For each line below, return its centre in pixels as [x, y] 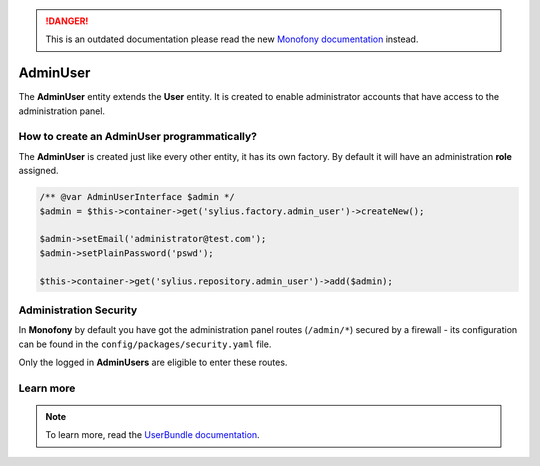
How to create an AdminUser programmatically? [137, 137]
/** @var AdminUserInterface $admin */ [137, 197]
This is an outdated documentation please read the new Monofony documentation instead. [232, 39]
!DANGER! [67, 21]
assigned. [38, 171]
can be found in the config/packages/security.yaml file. [145, 344]
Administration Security [78, 310]
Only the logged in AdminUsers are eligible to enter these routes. [153, 362]
